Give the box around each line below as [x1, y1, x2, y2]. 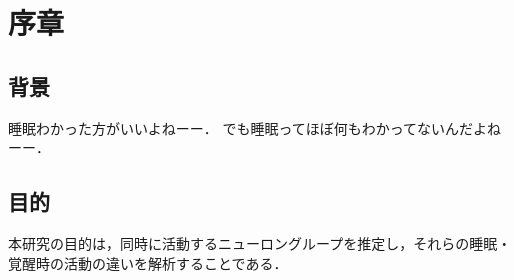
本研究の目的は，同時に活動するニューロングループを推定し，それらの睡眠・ [8, 232, 512, 253]
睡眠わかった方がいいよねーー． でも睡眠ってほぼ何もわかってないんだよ [8, 117, 487, 138]
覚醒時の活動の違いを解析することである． [8, 252, 288, 273]
